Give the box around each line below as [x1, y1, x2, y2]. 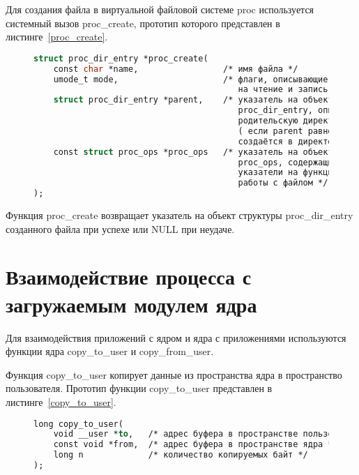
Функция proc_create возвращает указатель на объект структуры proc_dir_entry [6, 208, 353, 223]
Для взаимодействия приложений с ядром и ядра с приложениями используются [6, 330, 346, 345]
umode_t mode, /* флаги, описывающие [53, 74, 328, 84]
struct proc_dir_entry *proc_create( [33, 53, 208, 63]
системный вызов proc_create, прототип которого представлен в [6, 15, 280, 30]
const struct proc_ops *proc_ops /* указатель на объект [53, 146, 333, 157]
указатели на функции [238, 167, 338, 178]
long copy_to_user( [33, 419, 123, 429]
